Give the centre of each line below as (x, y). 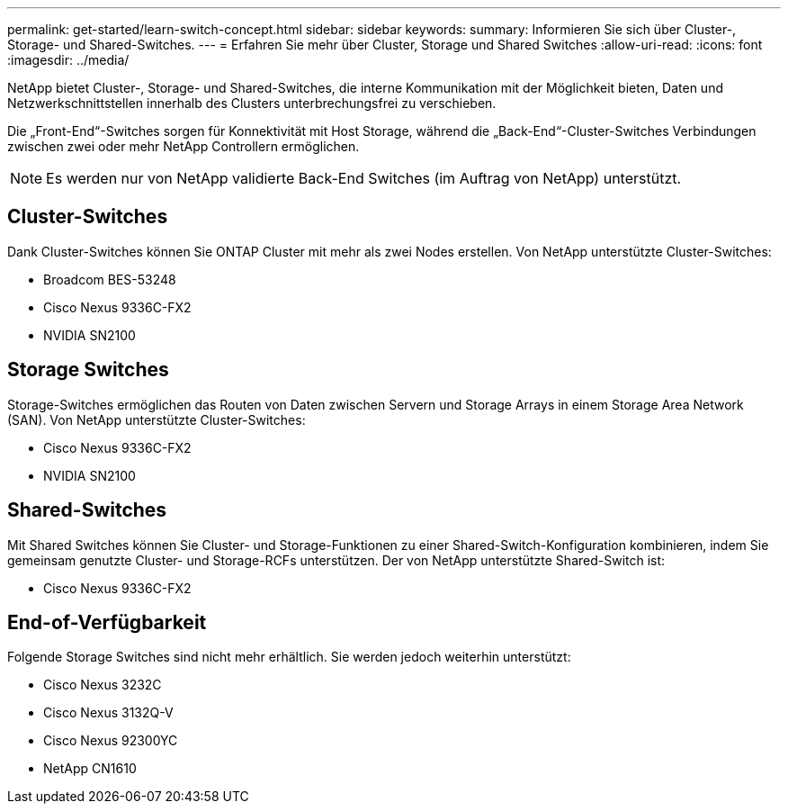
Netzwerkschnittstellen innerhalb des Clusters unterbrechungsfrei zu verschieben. (252, 103)
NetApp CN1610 (90, 769)
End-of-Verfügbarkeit (107, 622)
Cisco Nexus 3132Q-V (108, 713)
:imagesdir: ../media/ (68, 60)
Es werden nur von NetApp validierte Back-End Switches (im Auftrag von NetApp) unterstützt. (364, 178)
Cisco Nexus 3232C (103, 685)
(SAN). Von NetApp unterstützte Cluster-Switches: (157, 419)
